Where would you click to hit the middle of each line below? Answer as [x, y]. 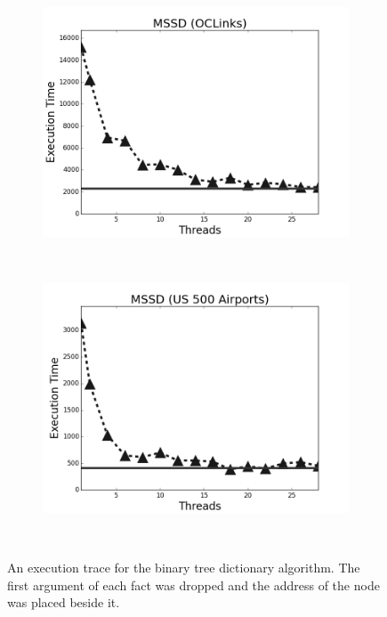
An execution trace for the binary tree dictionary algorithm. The [184, 567]
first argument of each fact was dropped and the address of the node [193, 585]
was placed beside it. [64, 602]
